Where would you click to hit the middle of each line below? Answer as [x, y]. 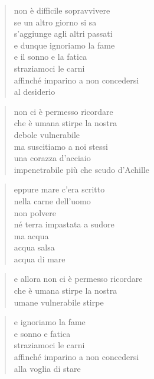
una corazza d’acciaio [52, 158]
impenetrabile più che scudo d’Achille [81, 169]
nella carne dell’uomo [52, 200]
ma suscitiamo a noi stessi [61, 146]
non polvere [35, 212]
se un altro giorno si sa [55, 22]
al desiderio [35, 91]
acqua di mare [40, 258]
